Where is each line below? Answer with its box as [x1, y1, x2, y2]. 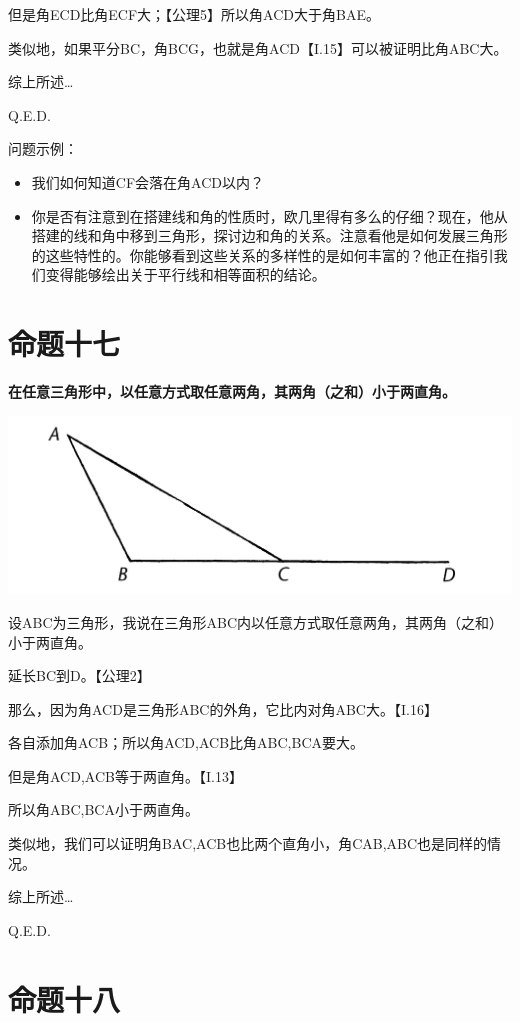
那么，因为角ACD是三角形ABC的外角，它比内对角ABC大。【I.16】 [8, 698, 438, 719]
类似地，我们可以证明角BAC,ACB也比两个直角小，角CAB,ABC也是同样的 [8, 833, 488, 854]
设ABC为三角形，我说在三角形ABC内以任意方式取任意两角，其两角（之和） [8, 611, 504, 632]
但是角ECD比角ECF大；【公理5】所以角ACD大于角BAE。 [8, 4, 380, 24]
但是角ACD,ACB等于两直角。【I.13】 [8, 765, 243, 786]
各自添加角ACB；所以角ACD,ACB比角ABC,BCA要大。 [8, 732, 364, 753]
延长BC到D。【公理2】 [8, 665, 151, 686]
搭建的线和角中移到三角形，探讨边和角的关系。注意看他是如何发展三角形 [31, 225, 508, 246]
